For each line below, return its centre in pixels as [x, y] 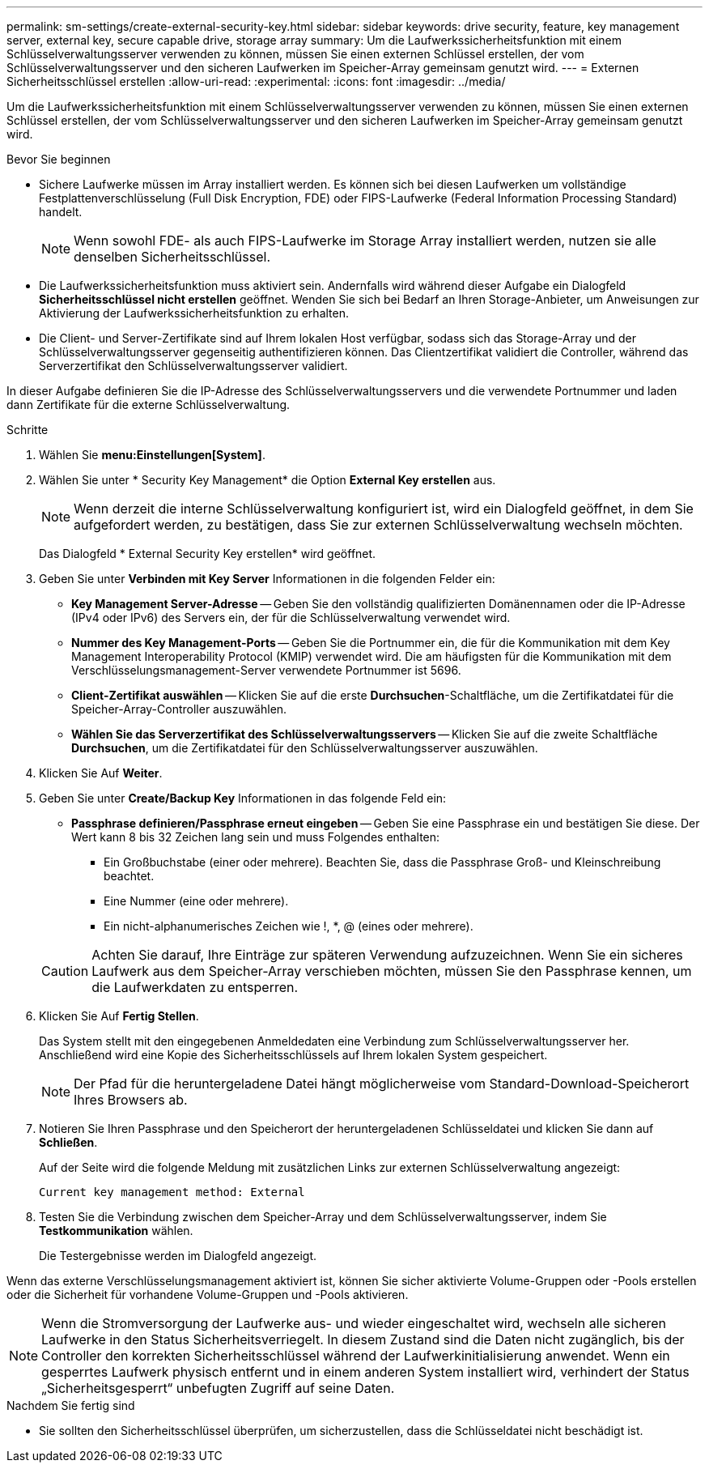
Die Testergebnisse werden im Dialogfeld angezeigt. [178, 1256]
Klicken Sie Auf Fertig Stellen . [119, 1016]
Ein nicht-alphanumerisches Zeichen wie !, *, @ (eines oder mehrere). [289, 926]
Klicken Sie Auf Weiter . [101, 773]
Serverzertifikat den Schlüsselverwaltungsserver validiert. [193, 366]
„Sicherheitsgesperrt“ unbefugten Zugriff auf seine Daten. [218, 1388]
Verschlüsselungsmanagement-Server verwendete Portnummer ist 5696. [266, 670]
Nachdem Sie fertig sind [71, 1405]
